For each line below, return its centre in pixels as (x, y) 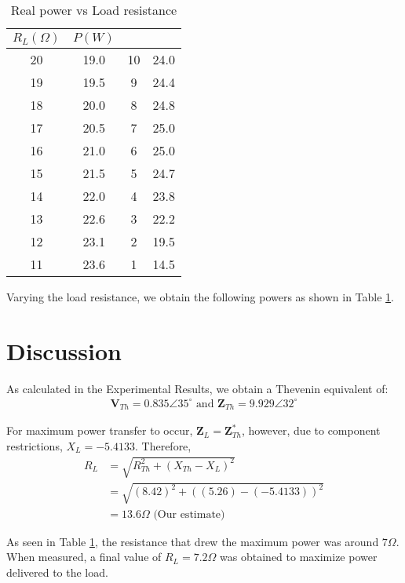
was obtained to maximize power (299, 557)
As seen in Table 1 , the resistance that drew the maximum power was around (193, 541)
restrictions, (35, 445)
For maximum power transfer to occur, (100, 430)
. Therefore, (163, 445)
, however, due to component (311, 430)
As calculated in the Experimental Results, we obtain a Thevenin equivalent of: (197, 388)
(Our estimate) (189, 514)
